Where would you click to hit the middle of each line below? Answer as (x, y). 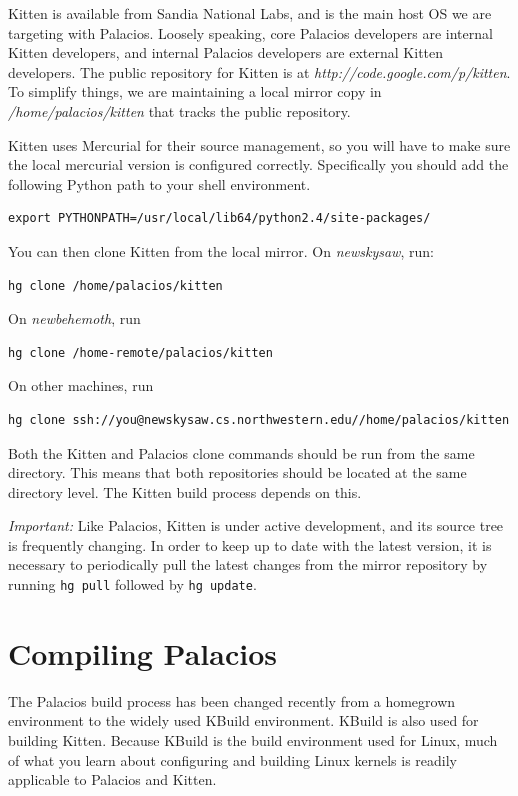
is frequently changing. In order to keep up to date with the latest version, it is (250, 544)
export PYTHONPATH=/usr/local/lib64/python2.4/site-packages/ (219, 218)
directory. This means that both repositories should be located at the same (237, 472)
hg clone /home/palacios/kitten (115, 285)
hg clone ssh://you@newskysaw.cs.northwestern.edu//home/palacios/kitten (259, 419)
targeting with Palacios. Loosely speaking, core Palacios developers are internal (250, 32)
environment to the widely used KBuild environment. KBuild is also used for (243, 720)
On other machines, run (81, 385)
